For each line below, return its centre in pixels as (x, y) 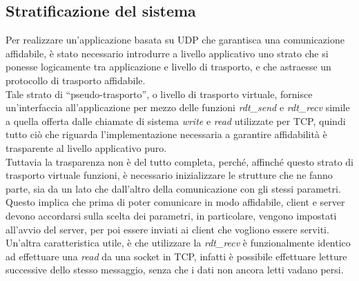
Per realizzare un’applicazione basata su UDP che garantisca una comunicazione (175, 40)
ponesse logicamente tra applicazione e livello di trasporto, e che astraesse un (168, 67)
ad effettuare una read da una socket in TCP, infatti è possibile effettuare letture (176, 256)
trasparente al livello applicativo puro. (86, 147)
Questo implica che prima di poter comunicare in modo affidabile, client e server (175, 202)
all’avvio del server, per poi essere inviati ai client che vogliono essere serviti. (167, 229)
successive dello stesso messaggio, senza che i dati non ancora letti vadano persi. (175, 270)
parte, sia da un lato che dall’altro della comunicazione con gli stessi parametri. (173, 188)
